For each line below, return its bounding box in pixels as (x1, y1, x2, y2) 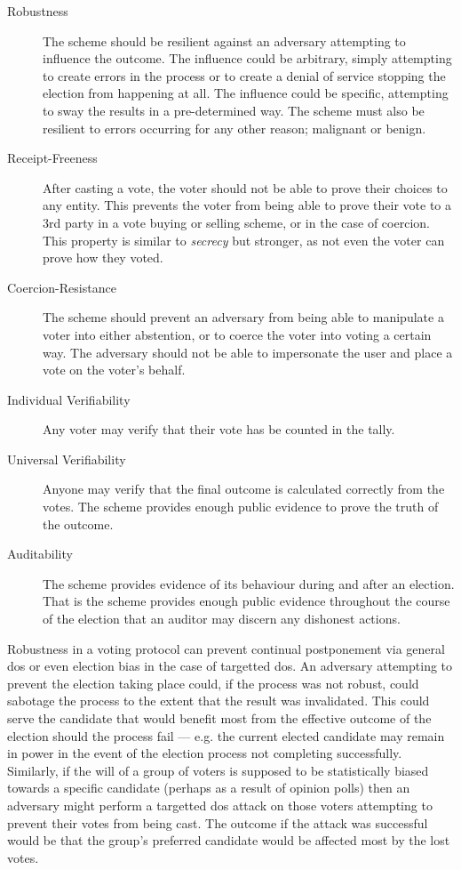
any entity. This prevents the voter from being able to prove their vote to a (43, 196, 451, 214)
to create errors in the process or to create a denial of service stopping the (43, 66, 446, 85)
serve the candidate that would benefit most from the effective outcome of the (7, 709, 432, 727)
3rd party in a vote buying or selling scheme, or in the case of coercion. (43, 213, 430, 231)
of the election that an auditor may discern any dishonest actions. (43, 609, 401, 628)
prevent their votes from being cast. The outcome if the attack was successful (7, 813, 428, 832)
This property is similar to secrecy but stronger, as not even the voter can (43, 230, 445, 249)
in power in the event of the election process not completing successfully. (7, 744, 402, 762)
